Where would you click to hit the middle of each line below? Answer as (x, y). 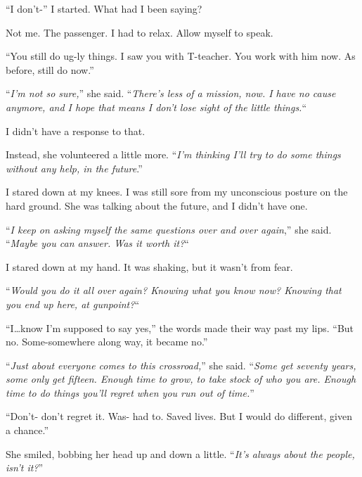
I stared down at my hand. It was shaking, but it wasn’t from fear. (149, 266)
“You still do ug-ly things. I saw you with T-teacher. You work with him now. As (181, 56)
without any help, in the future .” (74, 168)
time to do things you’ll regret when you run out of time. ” (130, 392)
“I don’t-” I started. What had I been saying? (104, 8)
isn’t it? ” (25, 468)
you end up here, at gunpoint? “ (72, 304)
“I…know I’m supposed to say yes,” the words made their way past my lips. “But (180, 327)
